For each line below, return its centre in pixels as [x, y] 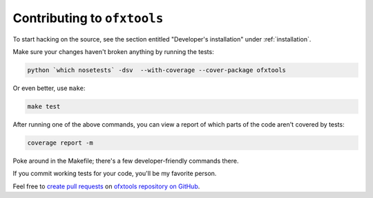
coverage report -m [60, 143]
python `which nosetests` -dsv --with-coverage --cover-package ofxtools [157, 70]
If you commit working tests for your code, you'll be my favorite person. [115, 174]
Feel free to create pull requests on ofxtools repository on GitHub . [106, 186]
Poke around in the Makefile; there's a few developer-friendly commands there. [126, 161]
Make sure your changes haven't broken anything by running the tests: [113, 51]
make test [44, 106]
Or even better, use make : [49, 88]
